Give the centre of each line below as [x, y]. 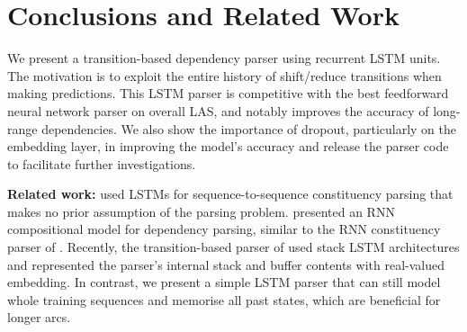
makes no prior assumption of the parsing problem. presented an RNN [201, 211]
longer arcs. [39, 317]
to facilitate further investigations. [102, 163]
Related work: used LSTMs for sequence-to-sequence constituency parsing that [230, 194]
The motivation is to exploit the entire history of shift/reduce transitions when [225, 75]
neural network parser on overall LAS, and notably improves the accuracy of [218, 110]
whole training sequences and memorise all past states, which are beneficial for [224, 299]
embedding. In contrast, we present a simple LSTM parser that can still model [224, 282]
